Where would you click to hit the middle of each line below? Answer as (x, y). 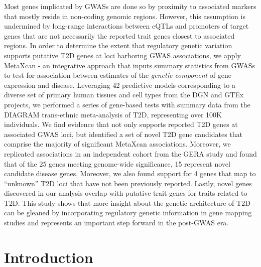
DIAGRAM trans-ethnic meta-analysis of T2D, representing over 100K (113, 114)
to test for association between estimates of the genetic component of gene (118, 75)
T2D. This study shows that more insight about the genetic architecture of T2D (127, 203)
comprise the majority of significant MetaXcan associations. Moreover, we (117, 144)
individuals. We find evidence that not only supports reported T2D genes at (121, 124)
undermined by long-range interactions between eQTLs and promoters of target (126, 26)
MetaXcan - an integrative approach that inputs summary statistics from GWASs (130, 65)
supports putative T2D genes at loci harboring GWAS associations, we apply (122, 55)
